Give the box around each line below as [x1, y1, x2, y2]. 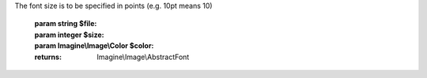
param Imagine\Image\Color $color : [34, 41, 154, 50]
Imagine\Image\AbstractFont [96, 52, 190, 61]
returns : [34, 52, 62, 61]
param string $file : [34, 19, 97, 28]
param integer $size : [34, 30, 104, 39]
